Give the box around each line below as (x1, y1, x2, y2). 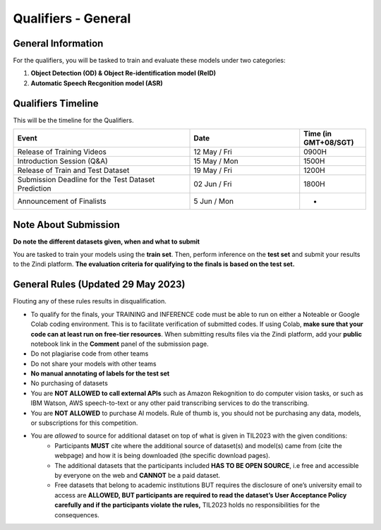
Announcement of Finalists (17, 196, 107, 206)
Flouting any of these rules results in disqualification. (13, 297, 167, 306)
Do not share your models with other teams (30, 359, 157, 368)
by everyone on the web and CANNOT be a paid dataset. (54, 471, 221, 479)
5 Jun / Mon (193, 196, 234, 206)
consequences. (54, 510, 100, 519)
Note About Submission (13, 219, 120, 231)
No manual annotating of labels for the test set (30, 369, 170, 378)
